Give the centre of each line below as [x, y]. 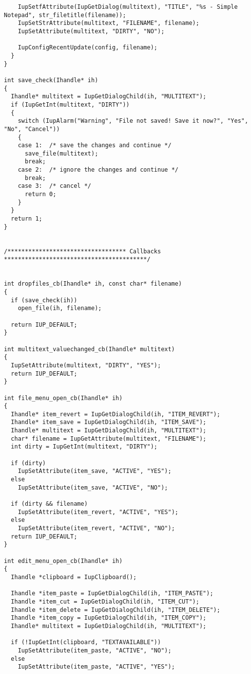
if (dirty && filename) [49, 504]
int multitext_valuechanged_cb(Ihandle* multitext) [89, 349]
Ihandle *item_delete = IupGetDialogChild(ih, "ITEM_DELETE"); [116, 610]
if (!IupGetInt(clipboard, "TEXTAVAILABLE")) [86, 642]
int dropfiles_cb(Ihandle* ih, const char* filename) [93, 284]
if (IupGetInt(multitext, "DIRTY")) [70, 104]
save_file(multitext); [61, 153]
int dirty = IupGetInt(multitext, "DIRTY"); [84, 447]
